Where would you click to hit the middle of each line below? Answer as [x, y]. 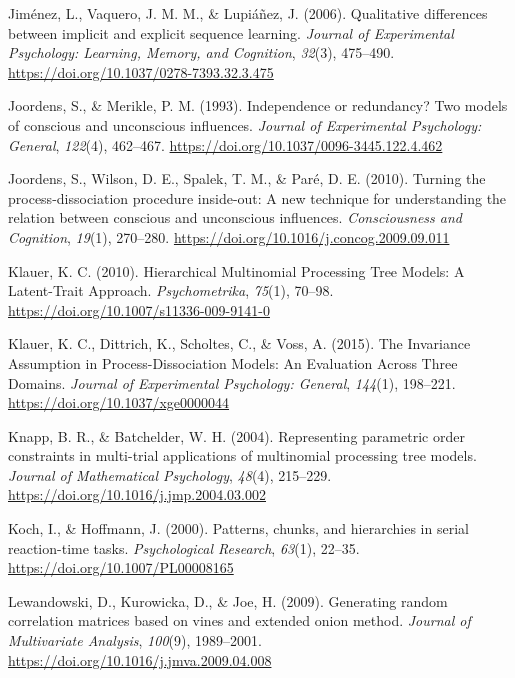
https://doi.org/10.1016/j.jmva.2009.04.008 [140, 659]
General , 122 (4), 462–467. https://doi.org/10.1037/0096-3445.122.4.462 [225, 144]
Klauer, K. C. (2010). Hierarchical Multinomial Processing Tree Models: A [236, 270]
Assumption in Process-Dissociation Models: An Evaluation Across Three [233, 362]
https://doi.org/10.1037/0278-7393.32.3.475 [141, 71]
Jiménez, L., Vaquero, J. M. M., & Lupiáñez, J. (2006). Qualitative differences [248, 13]
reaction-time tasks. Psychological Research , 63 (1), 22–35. [184, 547]
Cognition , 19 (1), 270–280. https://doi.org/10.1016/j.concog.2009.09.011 [229, 236]
